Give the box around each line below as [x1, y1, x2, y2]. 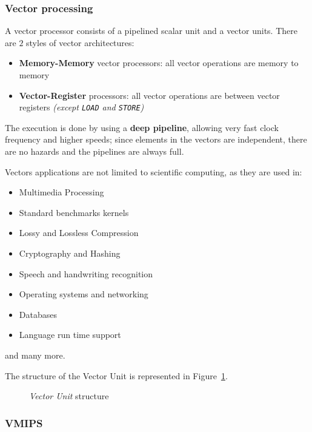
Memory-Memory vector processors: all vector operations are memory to [19, 56, 299, 69]
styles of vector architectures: [26, 36, 134, 49]
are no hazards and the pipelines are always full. [5, 145, 184, 158]
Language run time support [19, 328, 121, 341]
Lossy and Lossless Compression [19, 226, 139, 239]
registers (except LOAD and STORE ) [19, 101, 144, 113]
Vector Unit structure [29, 390, 109, 402]
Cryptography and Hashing [19, 247, 121, 259]
